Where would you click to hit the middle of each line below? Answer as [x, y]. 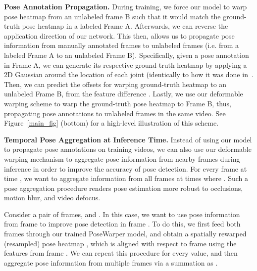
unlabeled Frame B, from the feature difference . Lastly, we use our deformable [124, 94]
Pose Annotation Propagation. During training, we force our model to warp [126, 6]
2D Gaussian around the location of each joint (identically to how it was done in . [129, 74]
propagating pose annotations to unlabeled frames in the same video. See [115, 113]
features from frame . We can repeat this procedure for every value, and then [121, 253]
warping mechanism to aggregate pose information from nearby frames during [122, 158]
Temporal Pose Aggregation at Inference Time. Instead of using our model [128, 139]
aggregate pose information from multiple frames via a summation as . [111, 262]
